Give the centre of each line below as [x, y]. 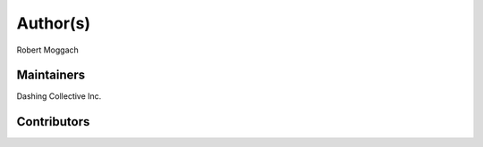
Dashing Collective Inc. [59, 96]
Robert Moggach [48, 50]
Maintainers [51, 75]
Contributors [53, 122]
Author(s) [54, 23]
